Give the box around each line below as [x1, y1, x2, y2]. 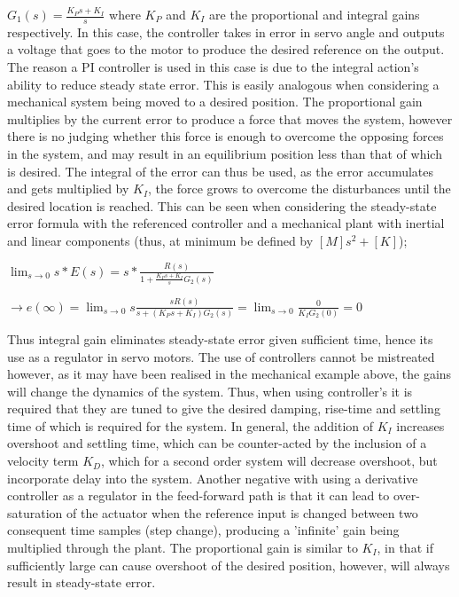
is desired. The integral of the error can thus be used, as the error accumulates [7, 161, 434, 180]
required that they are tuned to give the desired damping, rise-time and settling [7, 399, 440, 418]
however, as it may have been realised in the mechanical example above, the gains [7, 365, 452, 383]
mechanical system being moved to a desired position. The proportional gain [7, 92, 423, 111]
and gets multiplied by [7, 179, 129, 198]
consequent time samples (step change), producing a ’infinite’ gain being [7, 521, 400, 539]
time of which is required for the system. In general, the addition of [7, 416, 373, 435]
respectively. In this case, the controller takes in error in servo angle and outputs [7, 22, 445, 41]
